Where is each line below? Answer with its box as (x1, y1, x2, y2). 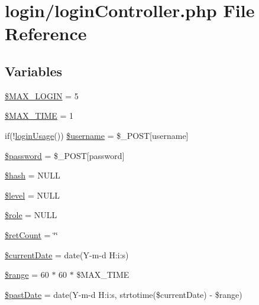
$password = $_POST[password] (5, 149, 125, 161)
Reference (5, 21, 87, 46)
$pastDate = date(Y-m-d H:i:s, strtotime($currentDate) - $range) (5, 288, 242, 300)
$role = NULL (5, 209, 57, 221)
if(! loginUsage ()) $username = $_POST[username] (5, 129, 189, 141)
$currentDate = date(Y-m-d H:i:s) (5, 248, 129, 261)
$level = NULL (5, 189, 60, 201)
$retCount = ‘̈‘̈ (5, 228, 58, 241)
